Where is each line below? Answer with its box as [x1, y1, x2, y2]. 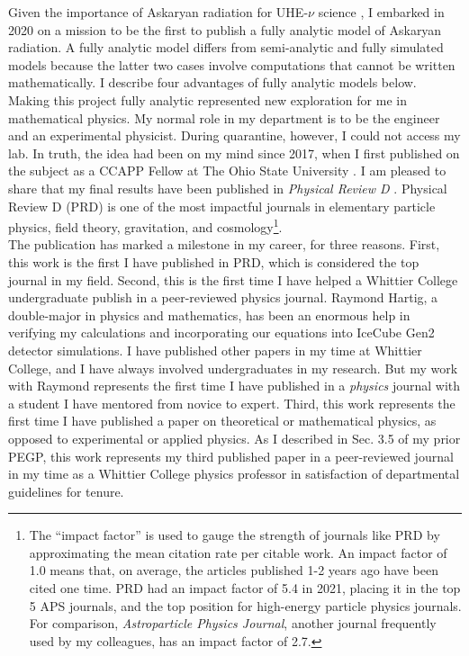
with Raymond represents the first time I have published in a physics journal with [8, 376, 461, 395]
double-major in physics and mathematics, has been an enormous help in [8, 305, 410, 324]
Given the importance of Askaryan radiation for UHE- [8, 3, 309, 21]
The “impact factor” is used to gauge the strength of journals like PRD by [29, 526, 440, 544]
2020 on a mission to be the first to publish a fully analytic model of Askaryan [8, 20, 442, 39]
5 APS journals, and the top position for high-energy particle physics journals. [29, 596, 462, 615]
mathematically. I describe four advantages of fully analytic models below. [8, 73, 417, 92]
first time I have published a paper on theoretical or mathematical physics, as [8, 411, 437, 430]
